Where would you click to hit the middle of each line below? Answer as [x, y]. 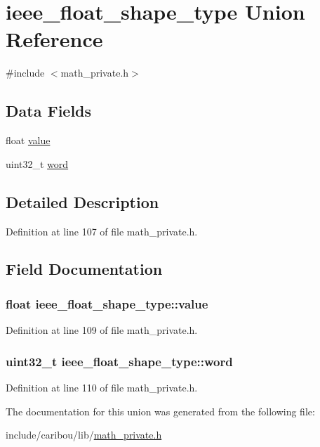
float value [28, 140]
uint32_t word [37, 163]
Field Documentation [84, 269]
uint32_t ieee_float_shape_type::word [119, 361]
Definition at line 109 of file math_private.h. [102, 330]
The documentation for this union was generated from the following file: [160, 411]
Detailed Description [82, 201]
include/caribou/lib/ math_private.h [84, 435]
